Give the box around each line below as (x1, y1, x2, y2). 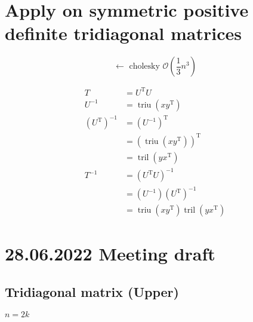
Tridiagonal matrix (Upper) (5, 282, 179, 300)
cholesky (129, 62, 160, 71)
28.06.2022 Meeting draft (5, 241, 215, 266)
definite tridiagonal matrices (5, 21, 242, 45)
